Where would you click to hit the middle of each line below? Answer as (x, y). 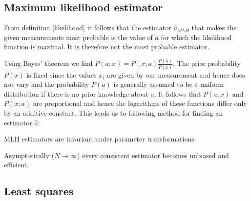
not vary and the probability (47, 84)
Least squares (39, 191)
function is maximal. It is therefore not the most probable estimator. (107, 47)
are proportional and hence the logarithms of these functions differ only (140, 103)
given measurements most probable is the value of (78, 37)
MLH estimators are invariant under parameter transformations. (100, 139)
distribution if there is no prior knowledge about (76, 93)
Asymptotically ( (29, 155)
